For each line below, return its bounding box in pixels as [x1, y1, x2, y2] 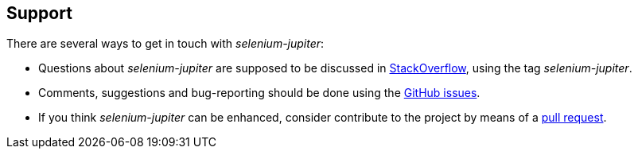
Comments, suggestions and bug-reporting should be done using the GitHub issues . [38, 86, 480, 100]
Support [6, 3, 72, 23]
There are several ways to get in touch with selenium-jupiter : [6, 37, 325, 51]
